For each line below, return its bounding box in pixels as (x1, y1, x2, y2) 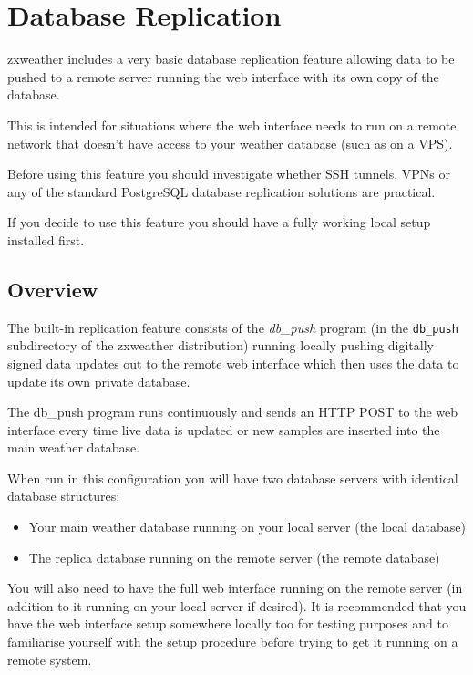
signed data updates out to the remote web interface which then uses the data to (7, 353, 459, 372)
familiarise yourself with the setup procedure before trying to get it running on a (7, 632, 458, 651)
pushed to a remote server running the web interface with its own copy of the (7, 67, 439, 86)
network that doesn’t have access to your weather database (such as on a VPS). (7, 133, 453, 152)
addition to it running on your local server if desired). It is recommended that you (7, 596, 467, 615)
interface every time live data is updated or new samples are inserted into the (7, 420, 440, 439)
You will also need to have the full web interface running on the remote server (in (7, 578, 463, 597)
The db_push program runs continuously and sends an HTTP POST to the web (7, 402, 458, 421)
